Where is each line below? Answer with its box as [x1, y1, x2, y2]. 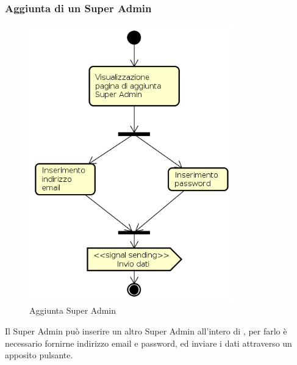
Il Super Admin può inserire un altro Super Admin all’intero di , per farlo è [5, 324, 287, 337]
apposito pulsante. [5, 349, 73, 361]
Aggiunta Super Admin [29, 304, 116, 317]
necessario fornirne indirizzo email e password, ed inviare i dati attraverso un [5, 336, 292, 349]
